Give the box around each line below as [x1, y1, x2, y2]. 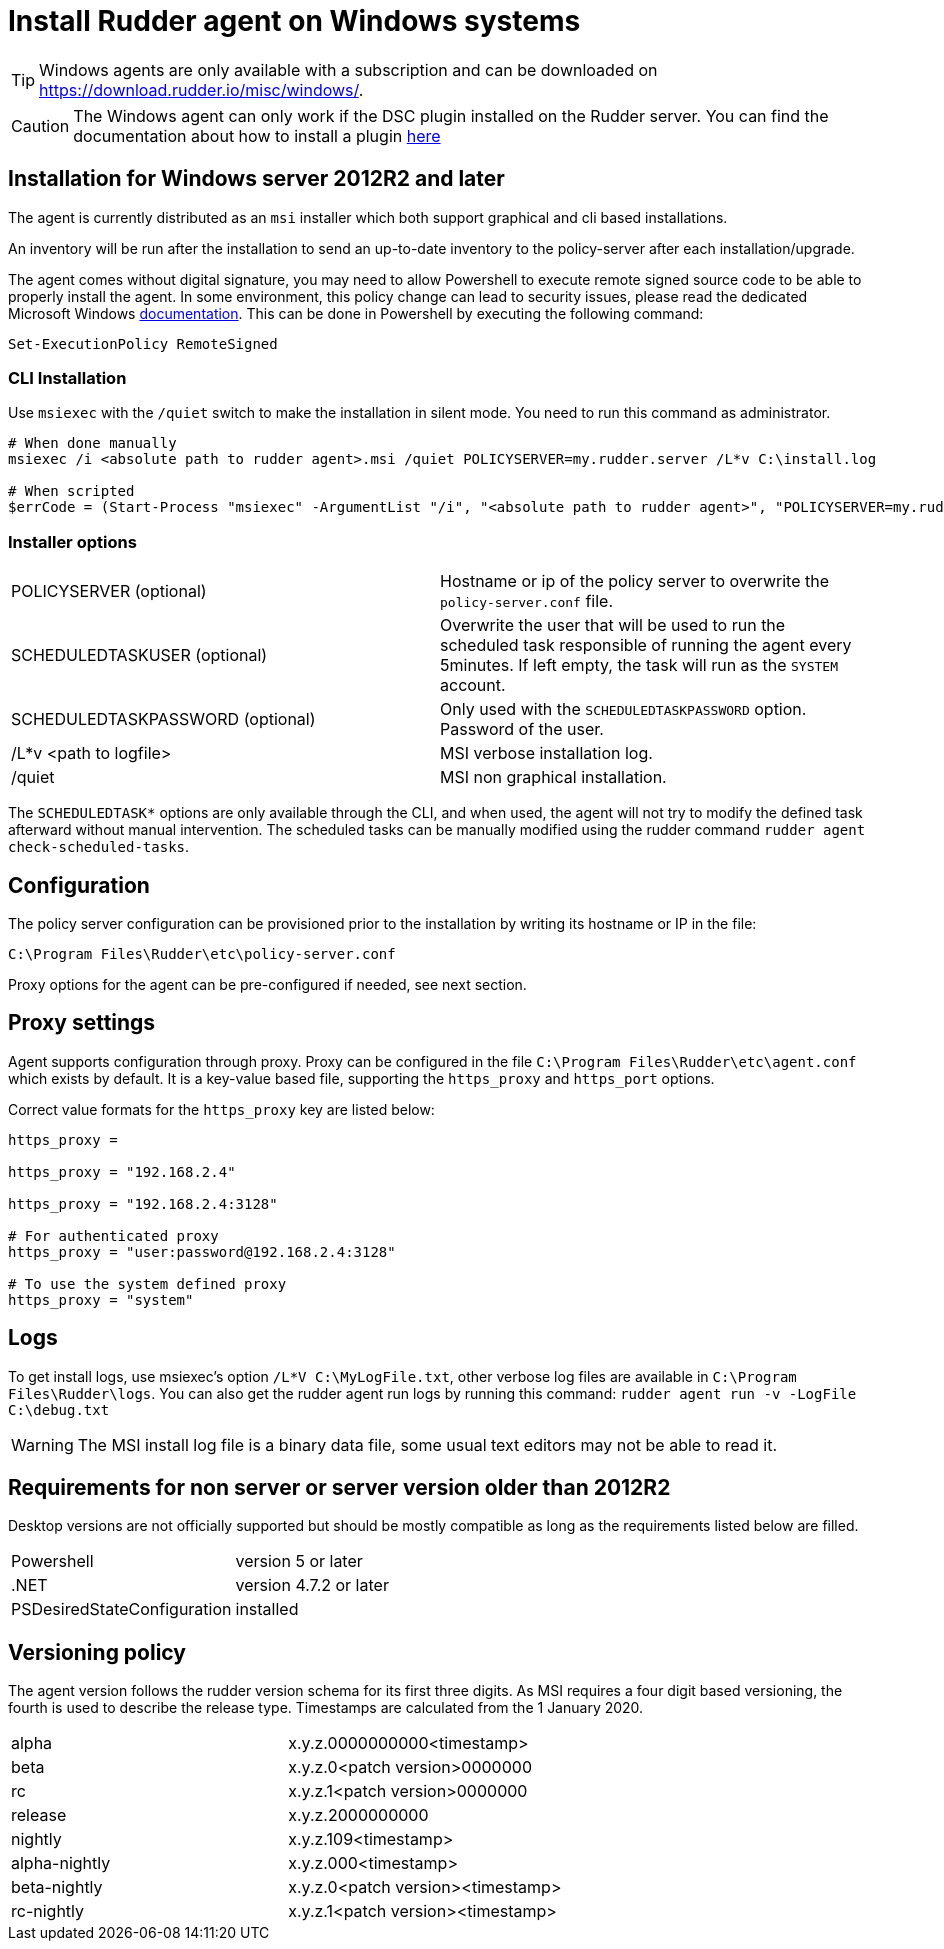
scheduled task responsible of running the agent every [440, 635, 852, 656]
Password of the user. [440, 719, 604, 740]
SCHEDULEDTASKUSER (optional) [11, 645, 268, 666]
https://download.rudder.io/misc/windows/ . [39, 79, 364, 100]
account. [440, 675, 506, 696]
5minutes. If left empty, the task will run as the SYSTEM [440, 655, 838, 676]
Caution [11, 115, 70, 136]
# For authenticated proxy [8, 1227, 219, 1244]
